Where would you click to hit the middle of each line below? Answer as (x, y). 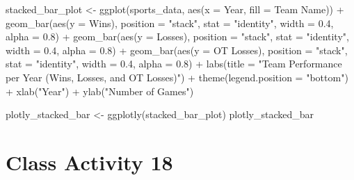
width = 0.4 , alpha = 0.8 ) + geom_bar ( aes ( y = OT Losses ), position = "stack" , (177, 50)
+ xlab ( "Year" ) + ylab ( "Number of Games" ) (100, 91)
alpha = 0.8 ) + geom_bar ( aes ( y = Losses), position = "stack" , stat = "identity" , (177, 36)
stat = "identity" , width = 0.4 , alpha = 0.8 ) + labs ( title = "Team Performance (174, 64)
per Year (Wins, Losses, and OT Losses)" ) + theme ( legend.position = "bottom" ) (177, 77)
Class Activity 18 (89, 162)
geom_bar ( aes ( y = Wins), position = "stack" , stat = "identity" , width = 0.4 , (170, 23)
